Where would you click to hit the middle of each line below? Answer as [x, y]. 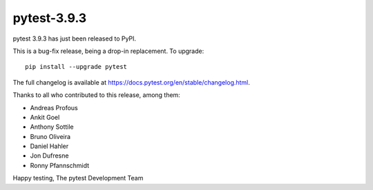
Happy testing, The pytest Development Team [78, 178]
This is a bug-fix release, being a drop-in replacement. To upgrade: [108, 51]
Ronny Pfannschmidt [60, 165]
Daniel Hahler [49, 146]
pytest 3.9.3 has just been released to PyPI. [75, 39]
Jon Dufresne [49, 156]
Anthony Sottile [52, 127]
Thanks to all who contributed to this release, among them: [97, 95]
